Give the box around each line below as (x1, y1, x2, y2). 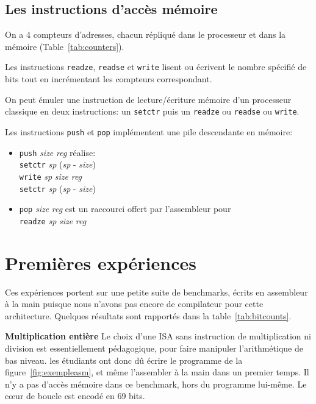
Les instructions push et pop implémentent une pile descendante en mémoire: (5, 125, 293, 138)
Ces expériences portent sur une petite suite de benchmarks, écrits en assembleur (5, 285, 308, 298)
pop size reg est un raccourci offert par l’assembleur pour (19, 202, 231, 215)
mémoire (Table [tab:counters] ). (5, 40, 124, 52)
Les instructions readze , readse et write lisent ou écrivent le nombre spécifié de (5, 60, 307, 73)
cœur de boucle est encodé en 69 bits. (5, 389, 145, 402)
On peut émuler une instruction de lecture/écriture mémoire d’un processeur (5, 93, 292, 105)
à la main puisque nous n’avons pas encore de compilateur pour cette (5, 297, 264, 310)
